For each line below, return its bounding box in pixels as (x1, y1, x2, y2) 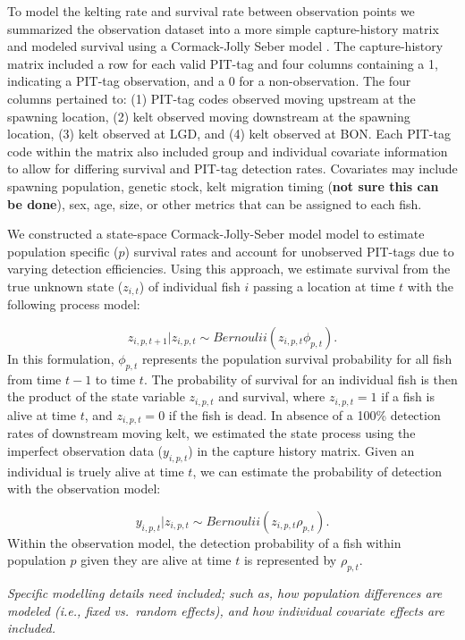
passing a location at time (252, 276, 395, 295)
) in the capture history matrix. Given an (188, 441, 415, 459)
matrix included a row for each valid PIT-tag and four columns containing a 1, (7, 54, 438, 72)
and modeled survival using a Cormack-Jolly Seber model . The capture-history (7, 37, 444, 55)
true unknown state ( (7, 276, 123, 295)
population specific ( (7, 241, 119, 260)
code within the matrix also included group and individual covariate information (7, 141, 448, 160)
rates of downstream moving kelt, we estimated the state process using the (7, 424, 416, 442)
